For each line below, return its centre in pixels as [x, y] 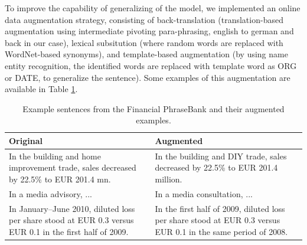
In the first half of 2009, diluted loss [220, 208]
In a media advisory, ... [50, 193]
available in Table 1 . [41, 89]
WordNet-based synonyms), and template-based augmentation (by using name [146, 54]
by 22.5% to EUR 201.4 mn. [60, 179]
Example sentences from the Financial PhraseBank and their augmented [153, 108]
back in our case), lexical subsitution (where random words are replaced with [144, 42]
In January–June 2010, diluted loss [72, 208]
